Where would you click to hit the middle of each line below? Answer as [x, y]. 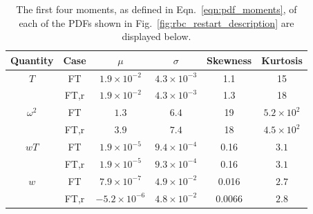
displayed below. [156, 36]
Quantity [32, 60]
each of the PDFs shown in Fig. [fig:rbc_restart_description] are [156, 22]
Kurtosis [282, 60]
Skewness [229, 60]
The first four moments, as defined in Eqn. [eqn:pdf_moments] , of [156, 9]
